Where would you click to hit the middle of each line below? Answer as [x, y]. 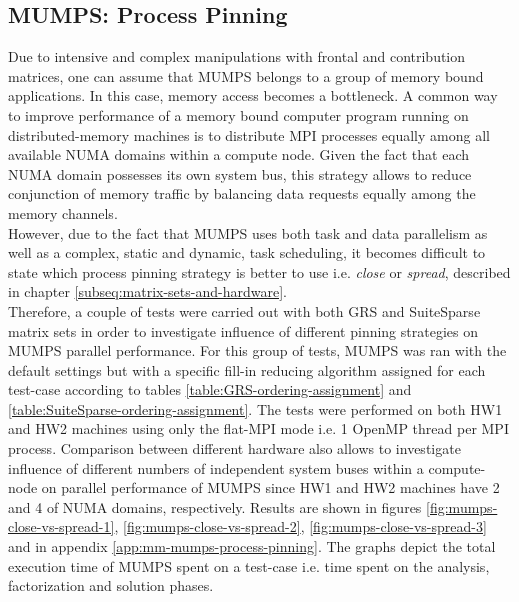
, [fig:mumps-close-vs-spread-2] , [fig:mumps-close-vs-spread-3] [300, 526]
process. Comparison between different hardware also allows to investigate [234, 448]
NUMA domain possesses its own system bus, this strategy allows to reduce [240, 173]
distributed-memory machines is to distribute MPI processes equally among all [249, 134]
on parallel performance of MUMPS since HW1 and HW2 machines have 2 [270, 487]
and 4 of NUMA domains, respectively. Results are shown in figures [215, 506]
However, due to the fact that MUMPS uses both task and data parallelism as [248, 232]
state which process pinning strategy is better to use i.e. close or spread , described [259, 271]
